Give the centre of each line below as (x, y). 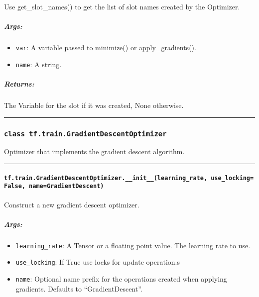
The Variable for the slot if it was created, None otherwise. (94, 105)
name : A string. (39, 64)
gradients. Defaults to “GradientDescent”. (79, 288)
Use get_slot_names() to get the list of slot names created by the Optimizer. (122, 6)
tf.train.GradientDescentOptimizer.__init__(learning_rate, (106, 178)
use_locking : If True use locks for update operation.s (98, 262)
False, (15, 186)
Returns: (19, 84)
